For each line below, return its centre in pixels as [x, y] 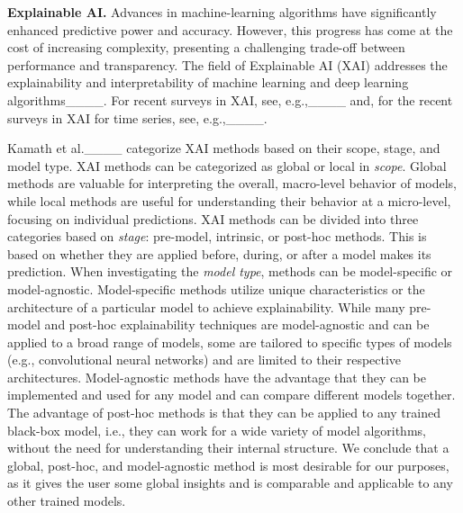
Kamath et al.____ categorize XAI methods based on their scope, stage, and [224, 148]
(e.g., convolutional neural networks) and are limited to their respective [204, 360]
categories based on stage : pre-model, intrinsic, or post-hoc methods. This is [217, 236]
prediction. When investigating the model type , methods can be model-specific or [230, 271]
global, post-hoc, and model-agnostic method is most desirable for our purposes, [228, 465]
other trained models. [67, 501]
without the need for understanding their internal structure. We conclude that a [228, 448]
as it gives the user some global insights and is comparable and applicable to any [230, 483]
